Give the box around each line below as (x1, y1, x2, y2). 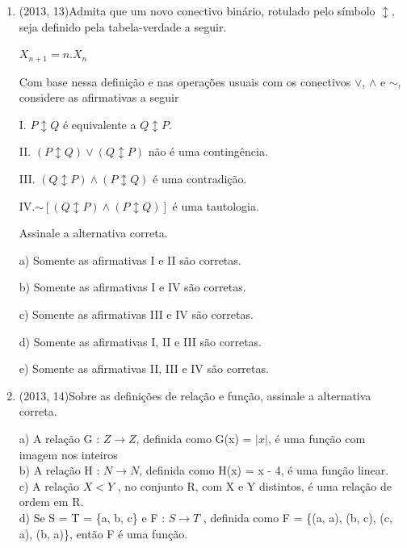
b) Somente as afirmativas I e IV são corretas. (19, 278, 246, 295)
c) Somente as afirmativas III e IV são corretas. (19, 305, 254, 322)
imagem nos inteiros (19, 446, 118, 462)
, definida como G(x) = (136, 429, 252, 446)
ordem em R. (19, 493, 84, 510)
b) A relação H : (19, 462, 100, 479)
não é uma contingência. (148, 143, 268, 160)
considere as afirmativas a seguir (19, 89, 179, 106)
